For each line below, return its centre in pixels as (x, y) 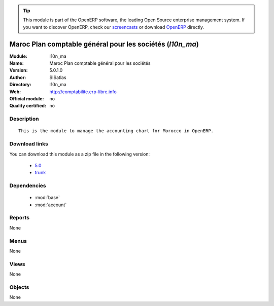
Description (24, 119)
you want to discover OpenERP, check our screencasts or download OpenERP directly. (114, 27)
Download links (29, 144)
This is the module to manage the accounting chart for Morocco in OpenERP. (116, 131)
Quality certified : (28, 106)
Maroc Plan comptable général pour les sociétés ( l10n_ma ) (104, 44)
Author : (18, 77)
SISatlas (58, 77)
